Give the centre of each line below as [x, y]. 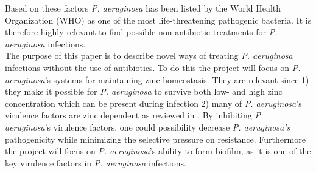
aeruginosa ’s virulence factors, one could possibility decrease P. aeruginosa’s [148, 127]
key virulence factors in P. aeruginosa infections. [96, 162]
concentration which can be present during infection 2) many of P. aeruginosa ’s [153, 103]
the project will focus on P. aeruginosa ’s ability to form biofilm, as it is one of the [158, 151]
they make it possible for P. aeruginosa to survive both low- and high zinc [144, 91]
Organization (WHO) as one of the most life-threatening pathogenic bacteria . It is [158, 20]
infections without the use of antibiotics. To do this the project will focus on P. [153, 67]
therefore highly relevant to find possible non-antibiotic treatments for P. [141, 32]
